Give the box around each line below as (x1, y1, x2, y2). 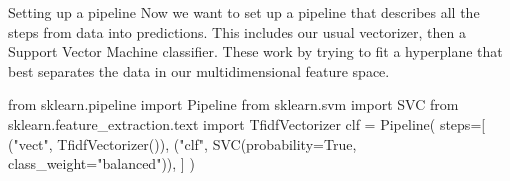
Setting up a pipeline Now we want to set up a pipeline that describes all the (8, 2, 480, 22)
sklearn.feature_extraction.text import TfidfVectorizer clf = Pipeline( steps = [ (8, 113, 486, 134)
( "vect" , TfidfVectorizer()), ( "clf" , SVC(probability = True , (8, 133, 357, 154)
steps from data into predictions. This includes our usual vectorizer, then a (8, 21, 466, 42)
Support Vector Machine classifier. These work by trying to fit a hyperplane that (8, 41, 503, 62)
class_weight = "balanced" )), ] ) (8, 153, 195, 174)
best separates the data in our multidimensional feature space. (8, 60, 390, 81)
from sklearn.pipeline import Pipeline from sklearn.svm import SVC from (8, 94, 459, 115)
